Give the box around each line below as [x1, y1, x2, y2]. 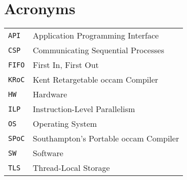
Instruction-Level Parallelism [32, 103, 135, 115]
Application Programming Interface [32, 29, 159, 42]
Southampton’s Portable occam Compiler [32, 132, 179, 145]
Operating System [32, 118, 97, 130]
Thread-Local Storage [32, 162, 110, 174]
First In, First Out [32, 59, 99, 71]
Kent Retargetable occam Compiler [32, 74, 159, 86]
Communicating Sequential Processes [32, 44, 164, 56]
